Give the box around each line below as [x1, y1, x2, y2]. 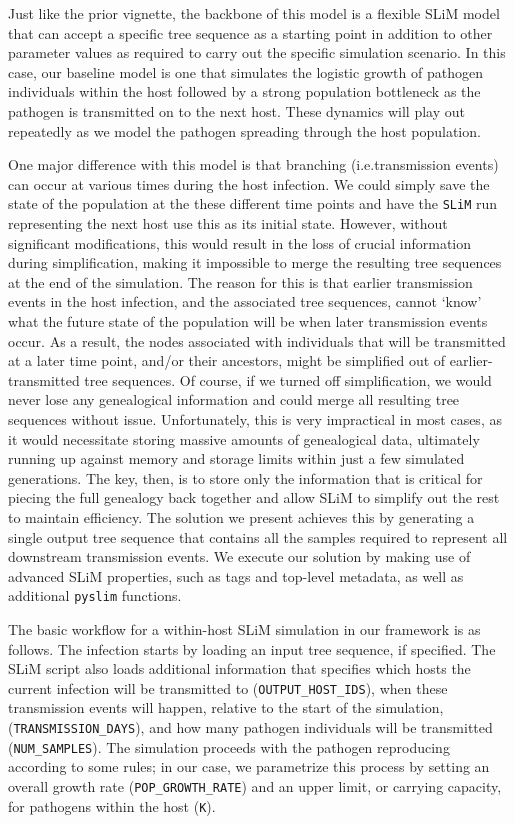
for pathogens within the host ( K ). [8, 795, 216, 816]
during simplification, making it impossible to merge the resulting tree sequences [8, 252, 502, 273]
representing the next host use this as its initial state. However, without [8, 213, 448, 233]
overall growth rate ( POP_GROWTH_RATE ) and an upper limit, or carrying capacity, [8, 775, 502, 796]
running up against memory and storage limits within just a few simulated [8, 448, 465, 469]
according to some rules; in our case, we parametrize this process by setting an [8, 756, 490, 777]
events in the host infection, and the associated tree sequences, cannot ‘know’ [8, 291, 482, 312]
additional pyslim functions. [8, 585, 182, 606]
